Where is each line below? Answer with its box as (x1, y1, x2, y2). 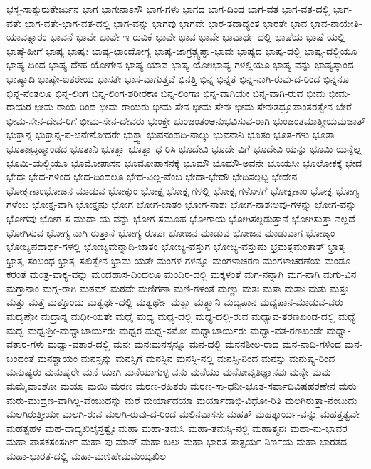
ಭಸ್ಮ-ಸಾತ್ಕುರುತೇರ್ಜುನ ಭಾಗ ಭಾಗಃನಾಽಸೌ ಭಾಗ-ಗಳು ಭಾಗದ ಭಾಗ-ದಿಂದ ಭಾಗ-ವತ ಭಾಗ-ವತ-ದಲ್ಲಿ (6, 1, 330, 16)
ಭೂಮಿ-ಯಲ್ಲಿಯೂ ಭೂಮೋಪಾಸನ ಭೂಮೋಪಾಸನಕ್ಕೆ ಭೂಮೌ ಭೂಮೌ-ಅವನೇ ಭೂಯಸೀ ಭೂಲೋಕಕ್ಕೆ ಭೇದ (6, 155, 362, 170)
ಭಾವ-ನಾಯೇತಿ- (310, 15, 362, 30)
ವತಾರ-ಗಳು (6, 336, 45, 351)
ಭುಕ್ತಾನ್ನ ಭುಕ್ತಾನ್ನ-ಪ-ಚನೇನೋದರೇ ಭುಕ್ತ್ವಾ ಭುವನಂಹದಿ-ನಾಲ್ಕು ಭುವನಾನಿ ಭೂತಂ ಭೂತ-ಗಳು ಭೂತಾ (6, 127, 335, 142)
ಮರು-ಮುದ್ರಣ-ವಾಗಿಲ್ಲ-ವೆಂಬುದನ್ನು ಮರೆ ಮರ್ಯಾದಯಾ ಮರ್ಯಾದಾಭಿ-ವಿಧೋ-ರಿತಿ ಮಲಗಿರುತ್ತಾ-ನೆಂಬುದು (6, 392, 357, 407)
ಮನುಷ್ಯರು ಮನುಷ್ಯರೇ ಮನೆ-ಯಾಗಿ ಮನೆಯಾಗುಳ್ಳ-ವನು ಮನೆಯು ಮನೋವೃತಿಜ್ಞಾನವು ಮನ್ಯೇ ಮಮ (6, 364, 331, 379)
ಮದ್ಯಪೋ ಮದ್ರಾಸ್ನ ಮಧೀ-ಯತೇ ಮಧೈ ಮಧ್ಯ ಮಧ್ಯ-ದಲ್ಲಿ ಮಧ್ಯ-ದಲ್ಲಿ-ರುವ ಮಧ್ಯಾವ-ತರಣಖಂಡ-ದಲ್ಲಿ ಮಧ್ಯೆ (6, 309, 356, 324)
